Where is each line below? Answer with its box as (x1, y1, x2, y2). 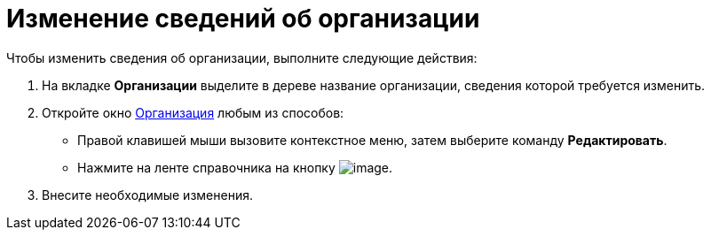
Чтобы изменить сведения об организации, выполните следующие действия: (6, 50, 478, 65)
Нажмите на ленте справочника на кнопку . (77, 159, 393, 175)
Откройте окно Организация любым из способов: (42, 104, 344, 120)
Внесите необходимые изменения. (42, 187, 253, 203)
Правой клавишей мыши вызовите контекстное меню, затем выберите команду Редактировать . (77, 132, 668, 148)
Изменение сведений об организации (6, 4, 480, 34)
